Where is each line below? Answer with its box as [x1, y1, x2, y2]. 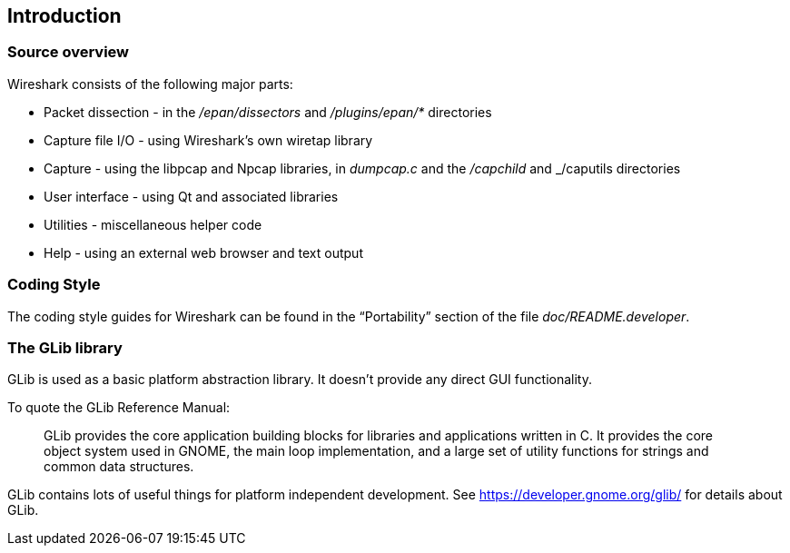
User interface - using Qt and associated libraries [44, 188, 339, 204]
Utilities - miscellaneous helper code [44, 216, 262, 232]
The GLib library [7, 338, 123, 357]
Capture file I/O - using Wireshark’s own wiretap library [44, 132, 373, 148]
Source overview [7, 43, 130, 62]
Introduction [7, 5, 122, 27]
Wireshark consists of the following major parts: [7, 75, 293, 92]
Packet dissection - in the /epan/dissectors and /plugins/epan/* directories [44, 104, 492, 120]
